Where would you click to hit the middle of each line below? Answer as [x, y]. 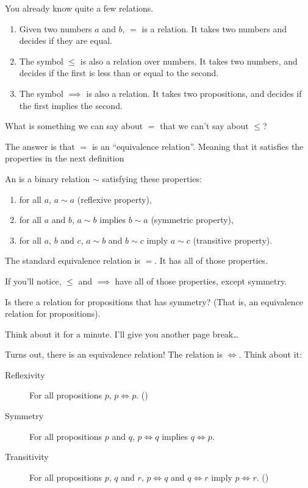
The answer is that [40, 146]
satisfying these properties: [152, 178]
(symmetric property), [192, 220]
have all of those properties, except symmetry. [201, 281]
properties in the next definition [65, 158]
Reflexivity [25, 374]
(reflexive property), [114, 199]
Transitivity [27, 457]
